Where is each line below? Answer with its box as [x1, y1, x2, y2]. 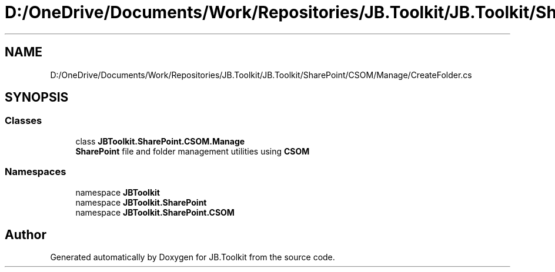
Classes [5, 115, 42, 127]
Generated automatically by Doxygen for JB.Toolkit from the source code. [50, 252, 335, 263]
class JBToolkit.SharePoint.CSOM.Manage [75, 136, 245, 146]
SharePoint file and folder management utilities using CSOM [75, 146, 310, 156]
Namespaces [5, 166, 66, 178]
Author [5, 227, 46, 242]
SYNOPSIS [5, 90, 69, 105]
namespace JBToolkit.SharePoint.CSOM [75, 207, 235, 217]
